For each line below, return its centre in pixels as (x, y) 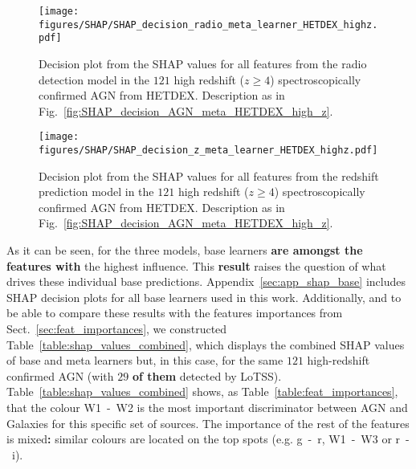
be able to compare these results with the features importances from (175, 313)
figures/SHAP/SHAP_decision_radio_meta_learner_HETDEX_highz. (208, 24)
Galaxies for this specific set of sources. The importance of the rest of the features (208, 423)
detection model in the (94, 79)
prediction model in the (96, 192)
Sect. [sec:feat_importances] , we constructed (117, 328)
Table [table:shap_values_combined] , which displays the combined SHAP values (206, 344)
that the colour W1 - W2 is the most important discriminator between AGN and (207, 407)
